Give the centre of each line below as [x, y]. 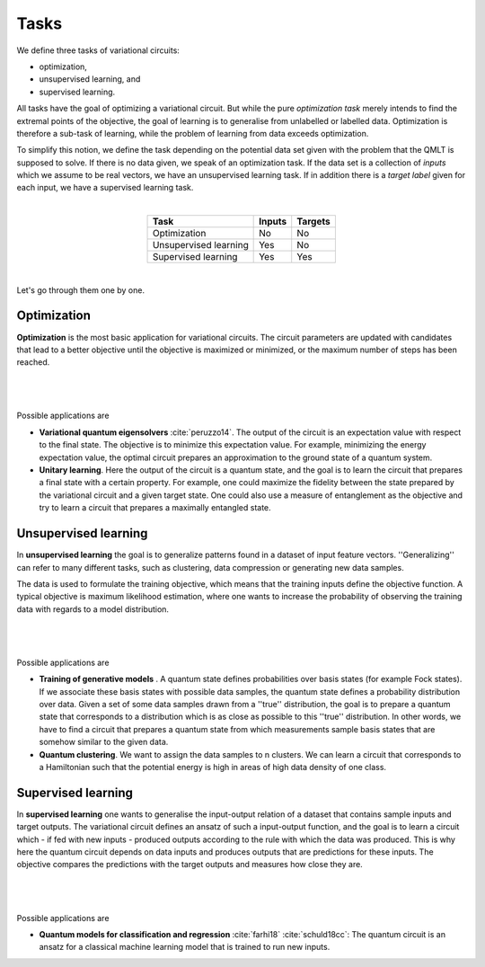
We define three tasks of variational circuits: [98, 50]
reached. [33, 362]
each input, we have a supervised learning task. [105, 188]
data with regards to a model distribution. [93, 609]
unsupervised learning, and [90, 79]
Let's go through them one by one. [81, 290]
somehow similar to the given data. [104, 742]
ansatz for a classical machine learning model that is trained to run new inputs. [185, 947]
